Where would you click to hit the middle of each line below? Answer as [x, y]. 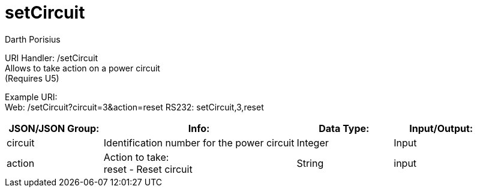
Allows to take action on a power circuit [82, 68]
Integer [313, 142]
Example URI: [31, 97]
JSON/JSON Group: [54, 128]
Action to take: [136, 157]
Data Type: [344, 128]
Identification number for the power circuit [199, 142]
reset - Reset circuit [148, 169]
